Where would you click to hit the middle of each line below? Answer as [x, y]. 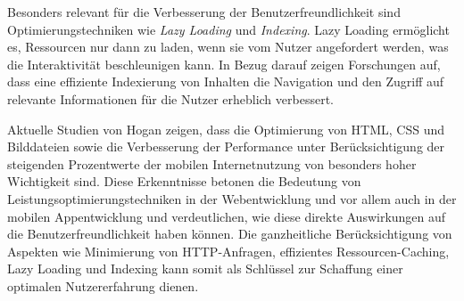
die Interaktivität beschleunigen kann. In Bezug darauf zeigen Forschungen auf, [224, 64]
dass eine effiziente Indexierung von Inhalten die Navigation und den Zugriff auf [226, 81]
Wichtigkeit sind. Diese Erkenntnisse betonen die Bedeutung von [184, 181]
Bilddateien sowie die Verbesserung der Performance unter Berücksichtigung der [226, 146]
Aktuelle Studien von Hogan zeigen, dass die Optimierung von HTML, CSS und [226, 129]
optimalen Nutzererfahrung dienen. [103, 285]
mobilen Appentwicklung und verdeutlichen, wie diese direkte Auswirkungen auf [227, 216]
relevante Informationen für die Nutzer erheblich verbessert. [170, 98]
